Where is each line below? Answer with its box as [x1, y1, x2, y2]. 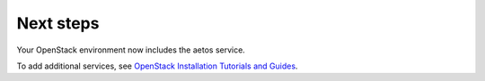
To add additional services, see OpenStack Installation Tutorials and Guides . [16, 61, 298, 71]
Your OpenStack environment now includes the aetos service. [16, 45, 246, 55]
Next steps [16, 13, 100, 33]
